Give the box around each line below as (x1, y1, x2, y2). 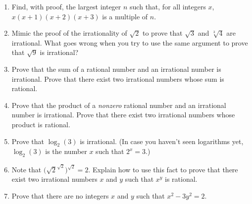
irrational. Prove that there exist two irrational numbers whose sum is (11, 73, 224, 84)
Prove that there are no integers (11, 190, 109, 201)
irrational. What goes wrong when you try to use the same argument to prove (11, 37, 248, 48)
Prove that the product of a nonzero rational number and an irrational (11, 100, 226, 110)
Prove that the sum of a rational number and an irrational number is (11, 63, 221, 74)
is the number (45, 146, 87, 156)
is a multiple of (102, 11, 148, 21)
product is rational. (11, 119, 70, 129)
